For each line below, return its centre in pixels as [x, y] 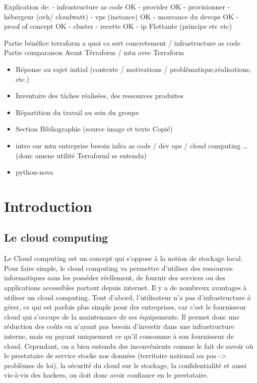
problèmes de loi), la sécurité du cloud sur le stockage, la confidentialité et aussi [125, 365]
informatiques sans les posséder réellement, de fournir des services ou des [115, 278]
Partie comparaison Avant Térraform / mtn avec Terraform [94, 52]
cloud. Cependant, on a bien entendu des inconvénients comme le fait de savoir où [129, 346]
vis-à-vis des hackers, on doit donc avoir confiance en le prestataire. [106, 375]
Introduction [48, 206]
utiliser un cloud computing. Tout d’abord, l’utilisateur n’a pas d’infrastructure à [128, 297]
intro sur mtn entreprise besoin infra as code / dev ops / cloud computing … [131, 145]
